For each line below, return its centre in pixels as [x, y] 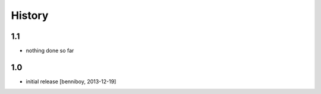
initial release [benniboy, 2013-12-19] [71, 81]
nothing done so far [50, 51]
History [30, 15]
